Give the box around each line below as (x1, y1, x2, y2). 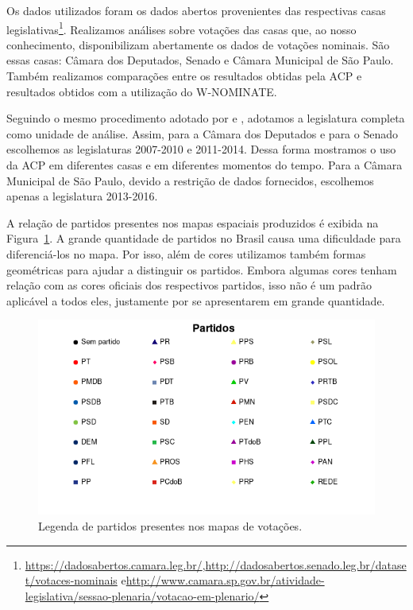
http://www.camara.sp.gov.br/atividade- (125, 572, 325, 589)
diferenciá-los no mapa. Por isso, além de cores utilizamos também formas (6, 245, 366, 262)
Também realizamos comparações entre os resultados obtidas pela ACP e (6, 68, 362, 84)
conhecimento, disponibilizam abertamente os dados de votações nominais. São (6, 36, 390, 52)
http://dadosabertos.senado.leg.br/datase (205, 556, 407, 573)
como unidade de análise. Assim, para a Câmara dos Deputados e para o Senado (6, 125, 399, 142)
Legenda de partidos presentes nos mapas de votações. (38, 518, 303, 534)
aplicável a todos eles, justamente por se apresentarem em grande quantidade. (6, 292, 385, 309)
